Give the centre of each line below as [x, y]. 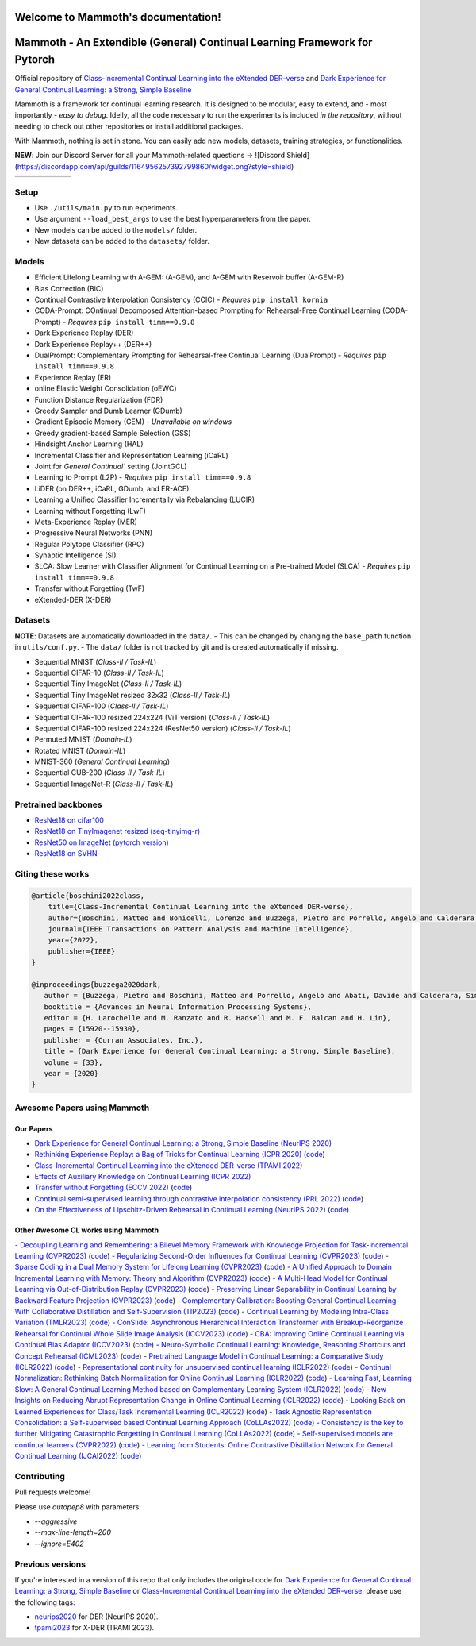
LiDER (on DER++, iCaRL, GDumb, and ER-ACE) [112, 488]
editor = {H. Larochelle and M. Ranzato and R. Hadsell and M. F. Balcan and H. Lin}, [218, 1018]
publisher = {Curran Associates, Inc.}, [124, 1040]
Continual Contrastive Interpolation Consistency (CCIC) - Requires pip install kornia [181, 300]
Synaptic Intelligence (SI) [75, 555]
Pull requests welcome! [53, 1492]
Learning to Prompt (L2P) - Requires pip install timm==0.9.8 [143, 477]
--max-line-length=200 [73, 1532]
